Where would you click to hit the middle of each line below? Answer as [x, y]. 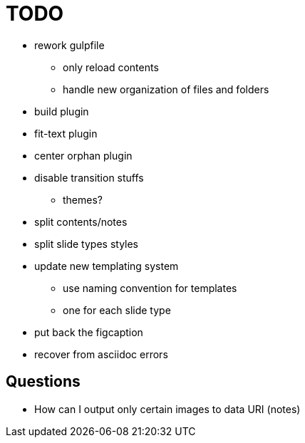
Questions [43, 382]
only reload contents [111, 67]
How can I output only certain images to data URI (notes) [167, 409]
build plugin [62, 111]
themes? [83, 199]
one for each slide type [117, 310]
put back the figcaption [89, 332]
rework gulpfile [69, 45]
